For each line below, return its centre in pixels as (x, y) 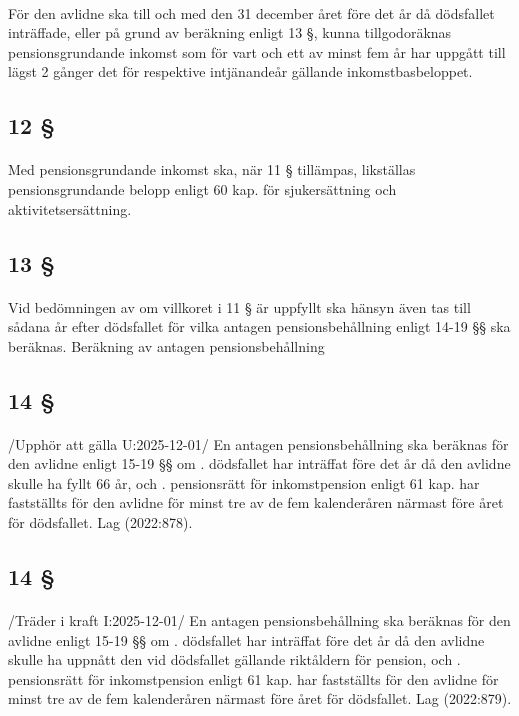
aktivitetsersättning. (70, 208)
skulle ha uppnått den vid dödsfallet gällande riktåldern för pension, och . (234, 659)
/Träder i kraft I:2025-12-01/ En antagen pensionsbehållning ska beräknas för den (259, 620)
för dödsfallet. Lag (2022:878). (100, 522)
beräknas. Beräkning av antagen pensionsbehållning (166, 345)
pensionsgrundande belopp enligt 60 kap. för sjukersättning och (202, 188)
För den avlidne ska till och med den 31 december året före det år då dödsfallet (251, 12)
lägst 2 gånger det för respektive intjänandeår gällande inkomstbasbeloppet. (240, 71)
